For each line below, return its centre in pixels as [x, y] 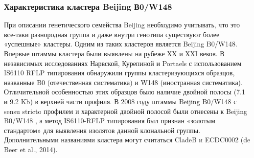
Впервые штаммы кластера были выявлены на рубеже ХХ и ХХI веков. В [114, 53]
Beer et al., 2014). [31, 149]
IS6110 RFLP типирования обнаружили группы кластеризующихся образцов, [119, 73]
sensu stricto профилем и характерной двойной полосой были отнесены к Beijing [126, 111]
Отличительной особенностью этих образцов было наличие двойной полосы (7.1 [125, 92]
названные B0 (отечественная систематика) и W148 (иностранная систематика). [123, 82]
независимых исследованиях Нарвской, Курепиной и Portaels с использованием [123, 63]
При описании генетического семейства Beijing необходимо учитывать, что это [122, 25]
